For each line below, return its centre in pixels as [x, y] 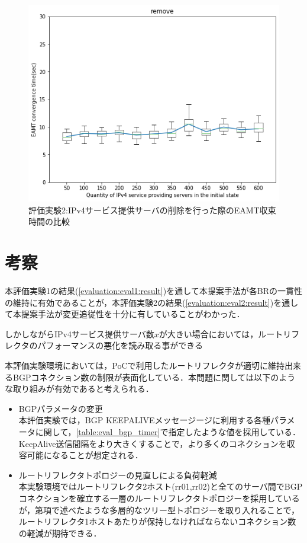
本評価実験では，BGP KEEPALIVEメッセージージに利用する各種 [145, 420]
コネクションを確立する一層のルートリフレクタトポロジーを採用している [159, 498]
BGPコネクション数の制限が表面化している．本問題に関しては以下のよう [154, 377]
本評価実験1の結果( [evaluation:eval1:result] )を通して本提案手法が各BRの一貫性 [153, 291]
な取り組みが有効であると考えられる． [79, 389]
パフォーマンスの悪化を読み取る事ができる [120, 345]
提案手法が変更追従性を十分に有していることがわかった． [133, 314]
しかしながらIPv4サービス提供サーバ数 [80, 333]
